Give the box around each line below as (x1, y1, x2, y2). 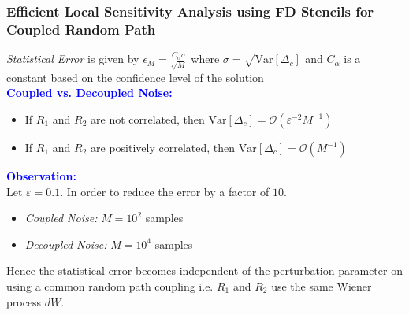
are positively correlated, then (91, 139, 236, 156)
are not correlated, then (91, 111, 205, 128)
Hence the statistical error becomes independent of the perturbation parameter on (6, 262, 403, 279)
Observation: (6, 168, 77, 184)
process (6, 293, 42, 309)
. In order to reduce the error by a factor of (60, 183, 270, 199)
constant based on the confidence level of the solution (6, 69, 264, 85)
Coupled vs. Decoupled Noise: (6, 84, 173, 101)
